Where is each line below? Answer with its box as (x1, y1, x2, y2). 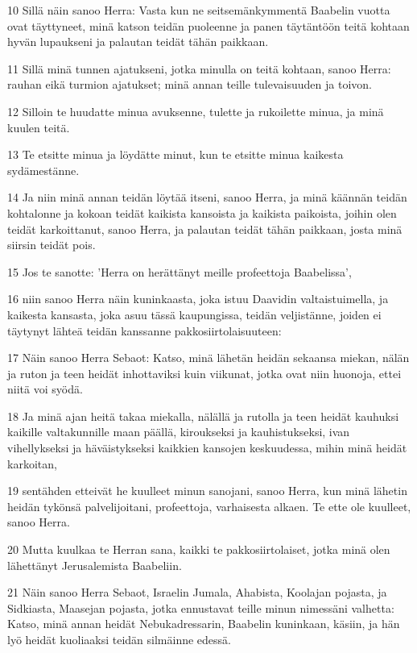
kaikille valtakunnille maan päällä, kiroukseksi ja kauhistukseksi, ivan (7, 423, 350, 440)
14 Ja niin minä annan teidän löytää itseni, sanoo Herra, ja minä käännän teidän (7, 189, 407, 206)
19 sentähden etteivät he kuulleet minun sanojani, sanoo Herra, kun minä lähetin (7, 482, 407, 499)
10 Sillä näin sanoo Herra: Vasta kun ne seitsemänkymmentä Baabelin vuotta (7, 2, 390, 18)
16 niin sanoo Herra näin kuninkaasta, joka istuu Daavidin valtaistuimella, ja (7, 290, 389, 307)
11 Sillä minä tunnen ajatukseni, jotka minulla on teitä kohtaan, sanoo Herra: (7, 60, 391, 77)
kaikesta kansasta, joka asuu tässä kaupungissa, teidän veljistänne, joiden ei (7, 306, 382, 322)
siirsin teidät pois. (7, 236, 96, 253)
